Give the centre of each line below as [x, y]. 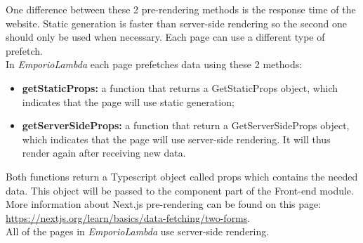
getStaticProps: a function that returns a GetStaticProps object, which [180, 87]
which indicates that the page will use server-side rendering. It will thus [176, 139]
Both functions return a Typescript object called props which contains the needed [182, 176]
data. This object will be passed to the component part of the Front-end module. [180, 190]
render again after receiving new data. [104, 153]
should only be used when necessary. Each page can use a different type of [165, 37]
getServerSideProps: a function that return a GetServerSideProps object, [186, 125]
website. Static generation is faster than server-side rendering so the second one [177, 23]
